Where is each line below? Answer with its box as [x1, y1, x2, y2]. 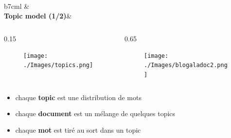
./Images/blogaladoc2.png [144, 62, 228, 69]
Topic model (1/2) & [4, 10, 72, 20]
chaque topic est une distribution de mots [15, 92, 142, 102]
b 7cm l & [4, 1, 30, 11]
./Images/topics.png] [23, 62, 93, 69]
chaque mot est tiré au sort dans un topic [15, 124, 141, 135]
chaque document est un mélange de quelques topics [15, 108, 176, 119]
